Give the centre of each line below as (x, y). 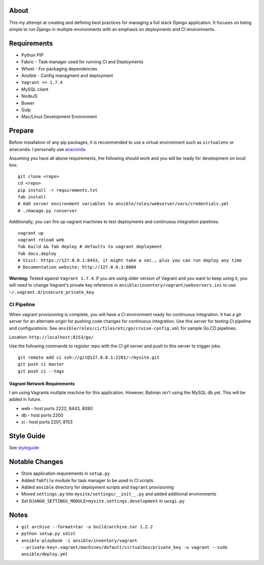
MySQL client (35, 89)
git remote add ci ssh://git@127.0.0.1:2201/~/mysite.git (89, 357)
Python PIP (33, 55)
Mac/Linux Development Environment (59, 117)
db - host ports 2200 (42, 415)
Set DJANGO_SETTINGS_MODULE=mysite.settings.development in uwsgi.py (103, 501)
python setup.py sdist (48, 534)
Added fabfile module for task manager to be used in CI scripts (87, 480)
